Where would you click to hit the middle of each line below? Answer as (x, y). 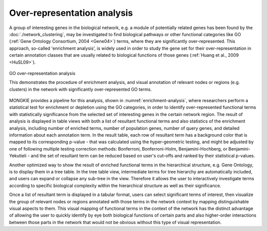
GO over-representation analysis (42, 73)
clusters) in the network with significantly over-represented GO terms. (81, 89)
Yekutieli (18, 156)
